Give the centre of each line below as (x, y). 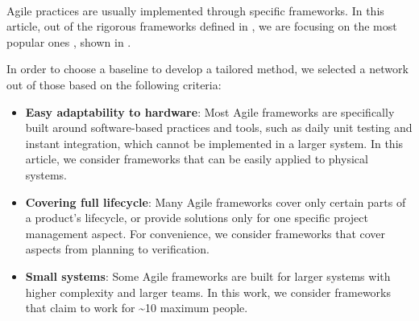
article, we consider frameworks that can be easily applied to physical (197, 159)
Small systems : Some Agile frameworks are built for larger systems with (208, 276)
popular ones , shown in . (69, 41)
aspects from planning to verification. (117, 249)
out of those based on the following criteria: (114, 84)
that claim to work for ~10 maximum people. (137, 308)
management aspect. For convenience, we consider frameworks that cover (205, 233)
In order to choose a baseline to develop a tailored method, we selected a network (207, 69)
